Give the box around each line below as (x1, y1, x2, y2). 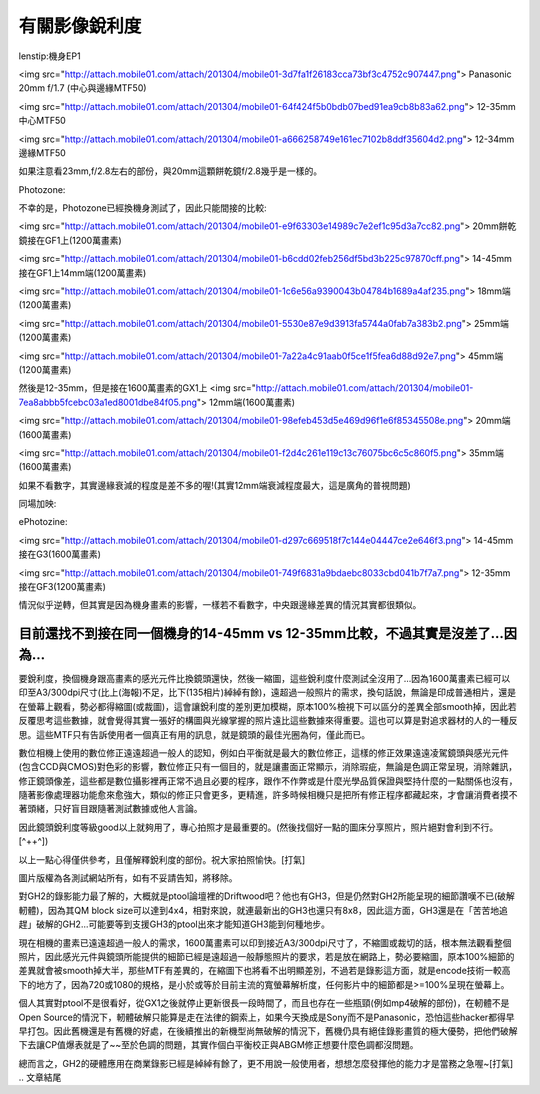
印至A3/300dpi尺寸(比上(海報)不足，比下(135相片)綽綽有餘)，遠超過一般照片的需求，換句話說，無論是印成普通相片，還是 (18, 686, 517, 699)
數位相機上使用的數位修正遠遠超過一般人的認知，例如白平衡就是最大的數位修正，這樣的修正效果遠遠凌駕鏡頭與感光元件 (18, 746, 509, 759)
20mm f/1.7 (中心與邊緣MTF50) (18, 82, 147, 94)
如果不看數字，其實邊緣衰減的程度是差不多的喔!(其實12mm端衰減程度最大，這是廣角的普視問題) (18, 479, 411, 491)
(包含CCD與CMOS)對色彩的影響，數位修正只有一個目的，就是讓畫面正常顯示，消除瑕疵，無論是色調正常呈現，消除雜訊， (18, 761, 518, 773)
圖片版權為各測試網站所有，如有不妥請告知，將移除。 (18, 872, 238, 884)
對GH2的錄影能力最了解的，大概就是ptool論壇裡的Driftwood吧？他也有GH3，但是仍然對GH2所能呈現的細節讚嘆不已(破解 (18, 890, 515, 902)
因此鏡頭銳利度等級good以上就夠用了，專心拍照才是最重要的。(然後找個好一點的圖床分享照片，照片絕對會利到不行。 (18, 821, 499, 833)
